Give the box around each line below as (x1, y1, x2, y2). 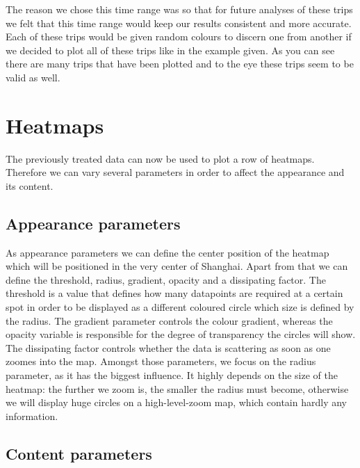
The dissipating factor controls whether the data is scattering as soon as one (6, 340, 331, 355)
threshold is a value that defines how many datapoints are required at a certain (6, 286, 343, 300)
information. (6, 408, 58, 423)
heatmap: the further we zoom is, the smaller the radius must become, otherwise (6, 381, 349, 396)
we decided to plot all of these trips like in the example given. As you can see (6, 42, 335, 57)
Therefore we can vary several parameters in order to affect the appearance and (6, 165, 345, 179)
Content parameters (6, 442, 152, 464)
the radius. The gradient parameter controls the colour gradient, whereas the (6, 313, 333, 328)
